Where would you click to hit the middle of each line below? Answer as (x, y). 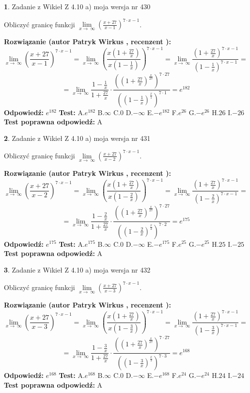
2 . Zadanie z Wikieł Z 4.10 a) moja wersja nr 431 (77, 138)
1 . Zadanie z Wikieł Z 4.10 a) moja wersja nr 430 (77, 6)
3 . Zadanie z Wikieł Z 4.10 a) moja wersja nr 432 (77, 269)
